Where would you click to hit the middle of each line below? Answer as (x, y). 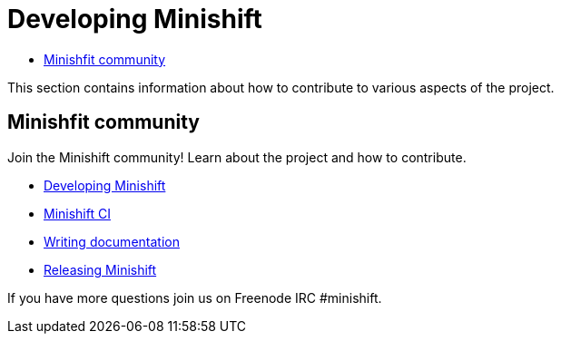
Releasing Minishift (100, 269)
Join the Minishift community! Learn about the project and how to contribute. (237, 157)
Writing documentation (112, 241)
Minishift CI (77, 213)
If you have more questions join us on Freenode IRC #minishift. (195, 297)
